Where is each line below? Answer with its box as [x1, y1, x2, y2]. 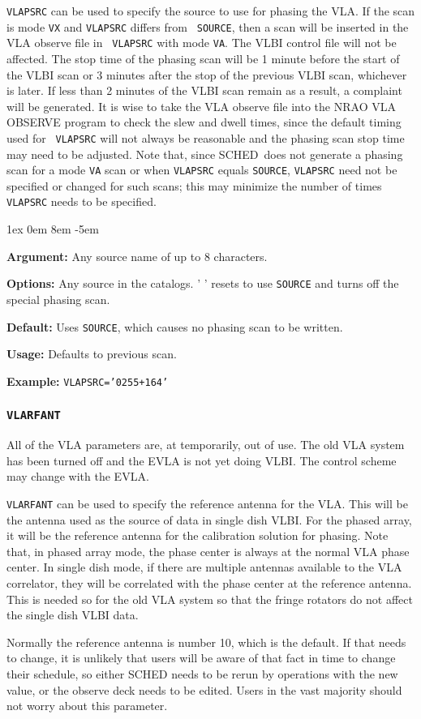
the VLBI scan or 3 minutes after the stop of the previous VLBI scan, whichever [6, 66, 407, 83]
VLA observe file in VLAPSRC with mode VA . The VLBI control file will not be [6, 34, 397, 51]
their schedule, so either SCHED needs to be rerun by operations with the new [6, 666, 398, 682]
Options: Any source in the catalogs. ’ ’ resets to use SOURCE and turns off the [6, 275, 399, 292]
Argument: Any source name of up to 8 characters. [6, 247, 268, 264]
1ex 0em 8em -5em [6, 220, 99, 238]
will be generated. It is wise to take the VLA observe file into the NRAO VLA [6, 97, 396, 114]
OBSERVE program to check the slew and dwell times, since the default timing [6, 113, 402, 131]
